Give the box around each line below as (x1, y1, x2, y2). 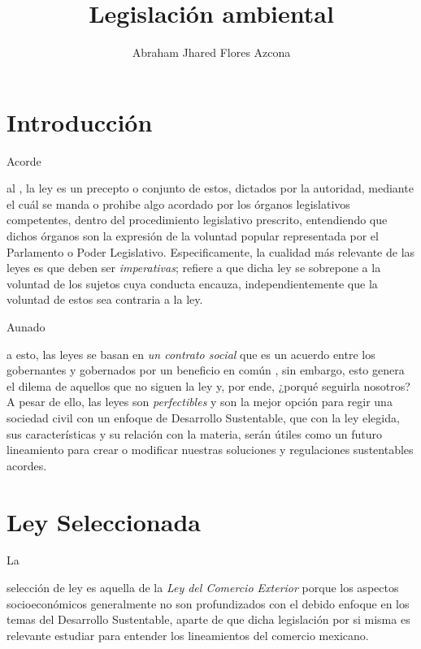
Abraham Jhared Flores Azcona (132, 44, 291, 61)
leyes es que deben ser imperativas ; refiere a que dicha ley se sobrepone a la (7, 259, 381, 276)
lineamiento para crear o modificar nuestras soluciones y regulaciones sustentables (7, 441, 414, 458)
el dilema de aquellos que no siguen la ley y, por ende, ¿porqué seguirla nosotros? (7, 377, 410, 394)
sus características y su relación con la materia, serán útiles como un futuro (7, 425, 382, 442)
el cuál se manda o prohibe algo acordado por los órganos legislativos (7, 195, 350, 212)
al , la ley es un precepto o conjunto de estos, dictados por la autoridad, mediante (7, 180, 414, 197)
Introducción (7, 105, 153, 138)
